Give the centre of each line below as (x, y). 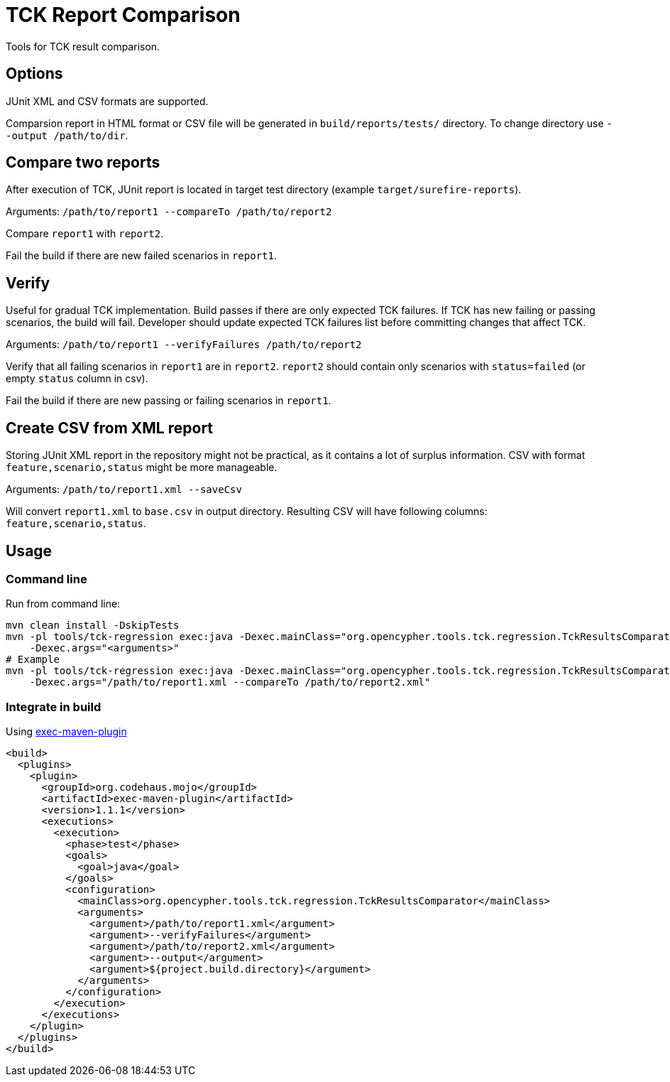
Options (34, 74)
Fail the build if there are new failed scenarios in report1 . (141, 256)
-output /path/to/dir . (67, 135)
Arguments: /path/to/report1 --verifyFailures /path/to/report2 (184, 345)
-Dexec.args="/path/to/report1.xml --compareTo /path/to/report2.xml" (230, 682)
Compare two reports (83, 163)
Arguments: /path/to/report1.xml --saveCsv (124, 489)
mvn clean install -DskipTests (93, 626)
